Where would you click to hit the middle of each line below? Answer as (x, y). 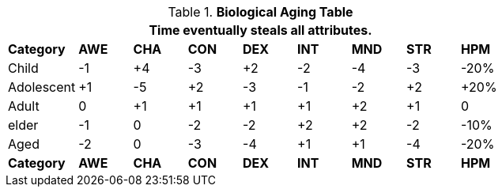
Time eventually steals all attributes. (260, 30)
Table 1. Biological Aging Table (260, 12)
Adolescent (42, 87)
